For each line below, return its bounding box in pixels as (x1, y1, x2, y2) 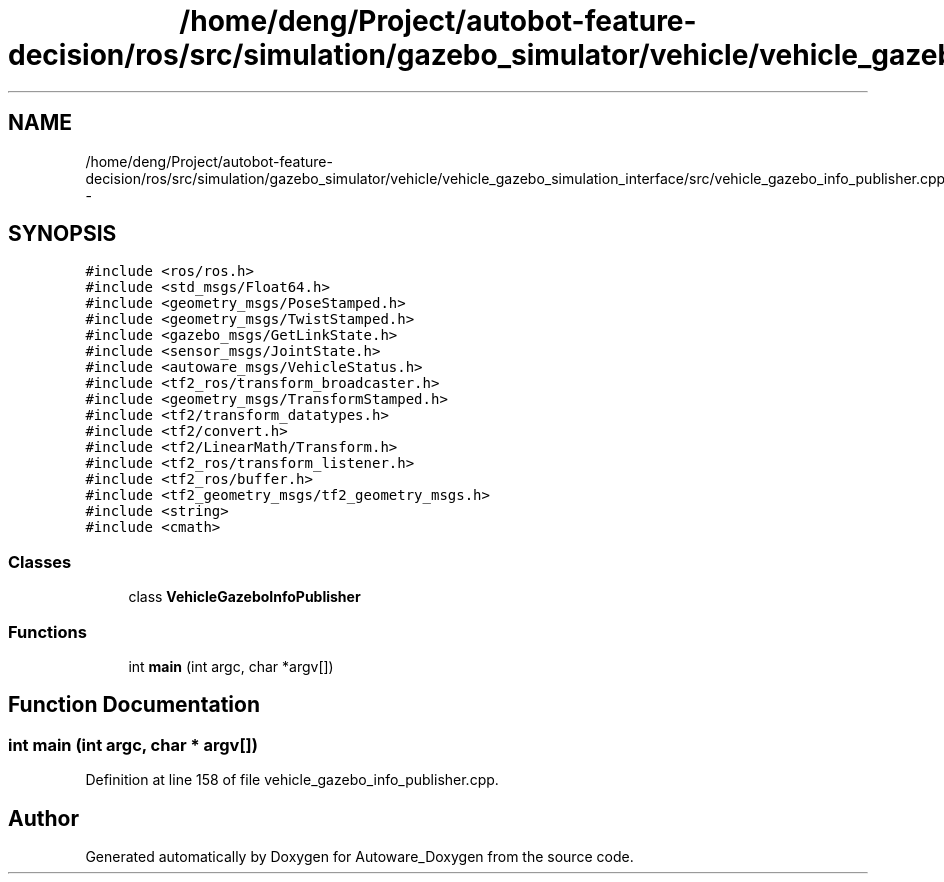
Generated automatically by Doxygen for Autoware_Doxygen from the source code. (85, 848, 634, 865)
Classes (8, 551, 72, 572)
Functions (8, 621, 87, 642)
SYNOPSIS (8, 221, 117, 247)
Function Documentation (8, 692, 260, 718)
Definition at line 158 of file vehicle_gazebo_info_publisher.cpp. (85, 771, 499, 789)
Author (8, 805, 79, 831)
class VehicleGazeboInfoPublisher (128, 588, 361, 606)
